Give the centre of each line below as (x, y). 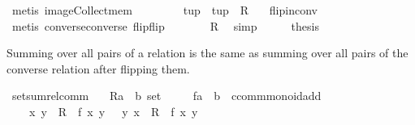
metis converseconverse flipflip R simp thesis (165, 25)
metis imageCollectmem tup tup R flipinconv (164, 10)
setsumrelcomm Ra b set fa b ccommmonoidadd (166, 96)
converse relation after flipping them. (98, 68)
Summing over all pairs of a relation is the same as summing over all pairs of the (207, 53)
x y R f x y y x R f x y (113, 111)
